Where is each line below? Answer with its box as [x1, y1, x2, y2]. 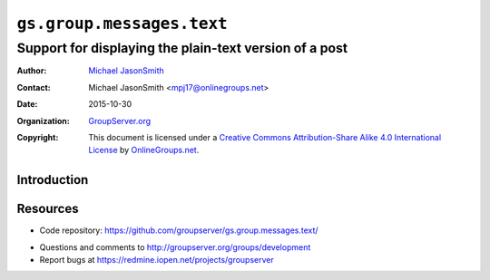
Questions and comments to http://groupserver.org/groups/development [39, 241, 311, 253]
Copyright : [16, 131, 59, 142]
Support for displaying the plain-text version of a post [16, 40, 348, 56]
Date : [16, 99, 38, 110]
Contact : [16, 82, 52, 92]
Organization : [16, 115, 70, 126]
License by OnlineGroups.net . [88, 145, 200, 156]
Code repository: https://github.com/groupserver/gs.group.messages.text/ [39, 225, 318, 236]
